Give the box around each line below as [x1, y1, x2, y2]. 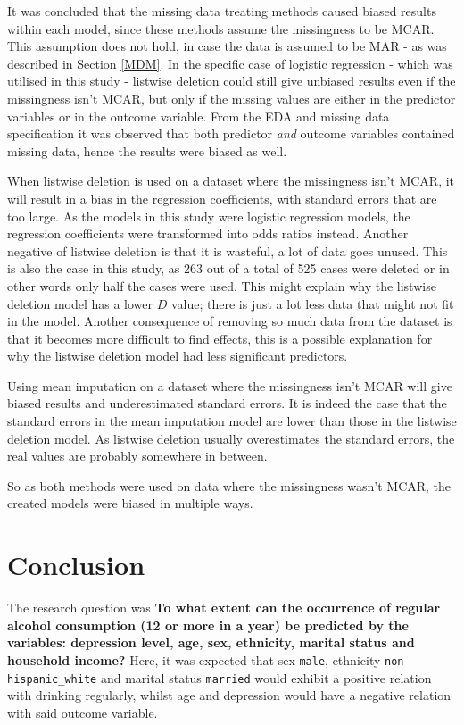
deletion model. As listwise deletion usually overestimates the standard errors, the [7, 429, 455, 447]
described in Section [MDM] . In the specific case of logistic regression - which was [7, 54, 453, 72]
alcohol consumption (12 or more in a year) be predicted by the [7, 615, 409, 634]
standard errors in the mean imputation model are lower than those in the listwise [7, 412, 457, 430]
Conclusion [7, 546, 145, 583]
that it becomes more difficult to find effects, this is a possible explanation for [7, 329, 433, 347]
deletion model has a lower [7, 294, 153, 312]
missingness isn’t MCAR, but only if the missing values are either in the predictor [7, 88, 456, 107]
